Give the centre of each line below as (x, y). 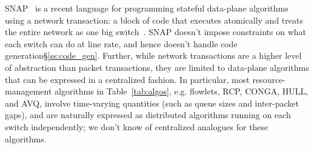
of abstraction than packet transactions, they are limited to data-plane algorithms (157, 67)
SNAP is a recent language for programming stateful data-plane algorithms (147, 8)
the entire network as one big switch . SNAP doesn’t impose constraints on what (155, 32)
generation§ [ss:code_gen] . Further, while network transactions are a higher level (153, 55)
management (28, 91)
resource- (269, 79)
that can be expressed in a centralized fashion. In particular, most (127, 79)
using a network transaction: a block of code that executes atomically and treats (154, 20)
